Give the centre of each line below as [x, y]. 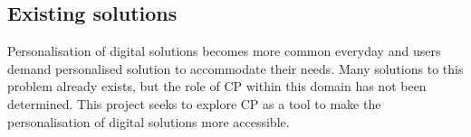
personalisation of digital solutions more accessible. [149, 121]
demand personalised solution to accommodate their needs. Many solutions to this [235, 68]
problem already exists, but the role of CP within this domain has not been [217, 86]
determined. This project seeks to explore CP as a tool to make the [194, 103]
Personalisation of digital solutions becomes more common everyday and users [224, 51]
